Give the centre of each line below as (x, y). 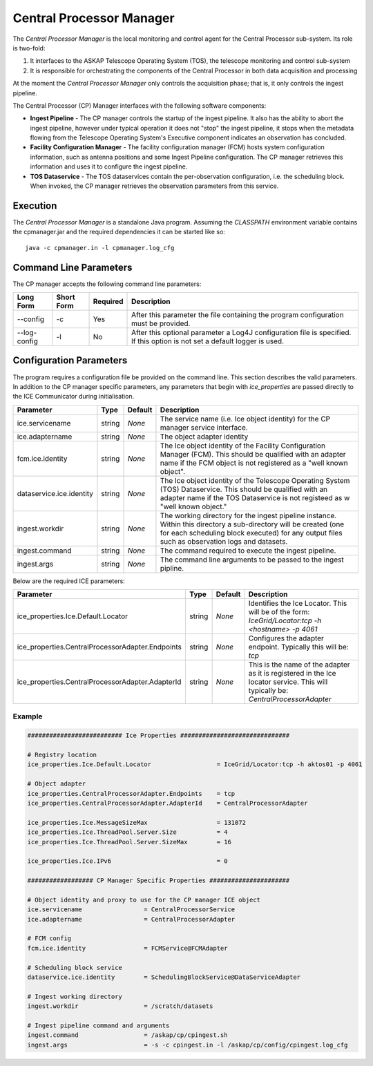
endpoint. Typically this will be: (298, 647)
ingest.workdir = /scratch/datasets (120, 1006)
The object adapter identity (204, 437)
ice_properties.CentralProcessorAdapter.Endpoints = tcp (131, 793)
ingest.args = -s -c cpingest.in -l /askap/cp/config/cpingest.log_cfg (188, 1045)
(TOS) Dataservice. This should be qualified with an (244, 489)
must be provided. (161, 323)
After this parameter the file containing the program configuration (238, 315)
